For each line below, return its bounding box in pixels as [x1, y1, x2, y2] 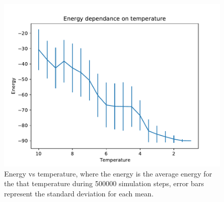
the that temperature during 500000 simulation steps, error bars [4, 178, 204, 189]
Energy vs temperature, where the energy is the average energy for [4, 168, 212, 179]
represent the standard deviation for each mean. [4, 188, 154, 198]
